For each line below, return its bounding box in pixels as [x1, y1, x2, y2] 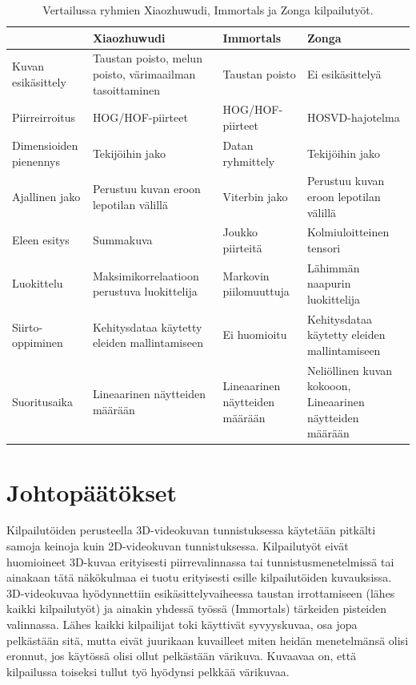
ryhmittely [222, 152, 275, 169]
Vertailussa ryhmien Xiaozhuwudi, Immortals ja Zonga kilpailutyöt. [42, 2, 374, 18]
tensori [306, 239, 341, 256]
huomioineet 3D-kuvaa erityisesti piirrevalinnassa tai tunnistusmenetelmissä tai [6, 553, 394, 570]
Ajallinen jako [12, 187, 81, 204]
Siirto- [12, 318, 43, 335]
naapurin [306, 275, 351, 292]
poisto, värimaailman [92, 66, 196, 83]
